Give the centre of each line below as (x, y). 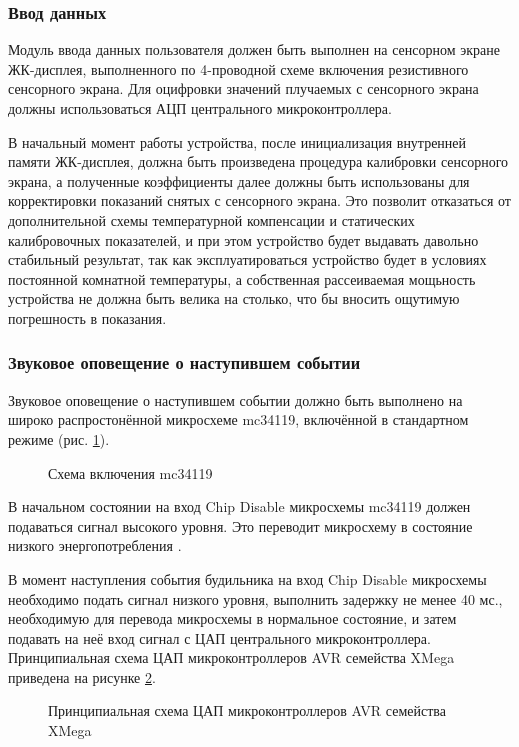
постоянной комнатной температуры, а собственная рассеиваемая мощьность (242, 278)
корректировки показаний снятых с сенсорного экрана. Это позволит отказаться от (259, 200)
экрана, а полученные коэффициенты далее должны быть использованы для (239, 180)
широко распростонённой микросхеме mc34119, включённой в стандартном (238, 419)
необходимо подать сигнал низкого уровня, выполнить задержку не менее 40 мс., (255, 598)
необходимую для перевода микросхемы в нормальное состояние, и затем (232, 618)
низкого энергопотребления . (95, 545)
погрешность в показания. (87, 317)
